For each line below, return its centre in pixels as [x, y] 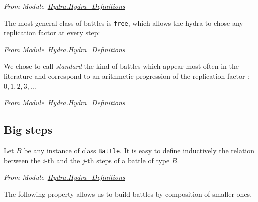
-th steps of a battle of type [127, 160]
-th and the [63, 160]
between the [22, 160]
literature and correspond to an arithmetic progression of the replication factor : [127, 76]
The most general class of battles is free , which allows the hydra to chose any [124, 23]
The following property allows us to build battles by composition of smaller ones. [128, 193]
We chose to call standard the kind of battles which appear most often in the [121, 66]
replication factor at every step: [52, 33]
